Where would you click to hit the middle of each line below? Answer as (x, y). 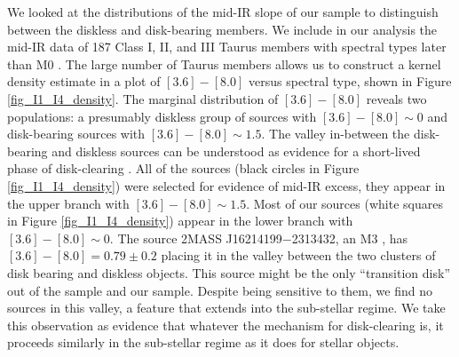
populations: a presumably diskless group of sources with (162, 116)
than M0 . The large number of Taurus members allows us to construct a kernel (224, 63)
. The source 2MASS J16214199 (196, 238)
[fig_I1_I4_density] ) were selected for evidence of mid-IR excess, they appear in (226, 185)
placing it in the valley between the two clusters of (298, 255)
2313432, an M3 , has (350, 238)
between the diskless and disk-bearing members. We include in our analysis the (222, 29)
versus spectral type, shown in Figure (350, 81)
